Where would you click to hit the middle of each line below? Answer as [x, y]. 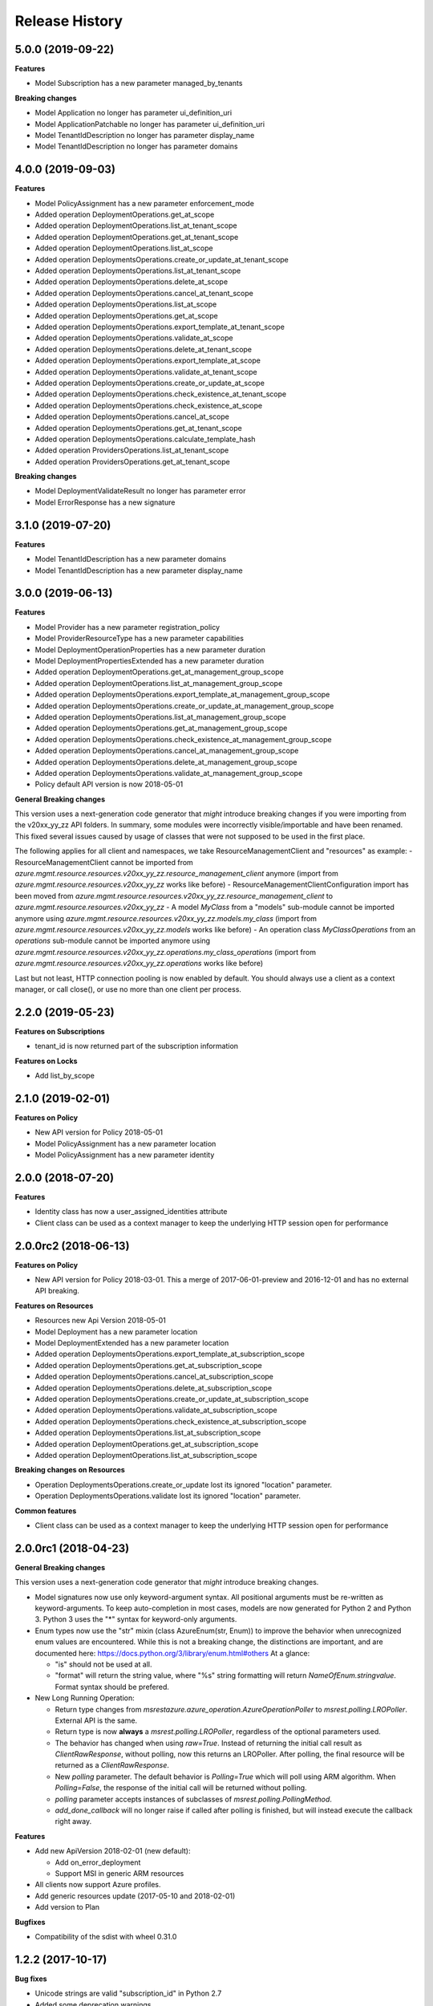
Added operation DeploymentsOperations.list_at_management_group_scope [160, 717]
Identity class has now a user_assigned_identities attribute [131, 1212]
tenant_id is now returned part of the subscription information [137, 1046]
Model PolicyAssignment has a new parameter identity [125, 1155]
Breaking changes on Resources [70, 1470]
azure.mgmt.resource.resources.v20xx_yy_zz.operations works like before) [139, 964]
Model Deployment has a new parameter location [116, 1331]
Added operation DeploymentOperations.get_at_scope [125, 215]
